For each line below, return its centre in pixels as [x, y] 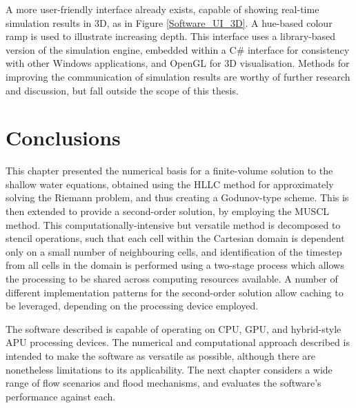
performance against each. [61, 396]
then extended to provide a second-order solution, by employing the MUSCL [168, 211]
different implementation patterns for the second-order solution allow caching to [175, 292]
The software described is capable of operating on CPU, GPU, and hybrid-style [174, 328]
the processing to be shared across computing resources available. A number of [172, 279]
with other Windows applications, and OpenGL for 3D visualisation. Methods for [178, 63]
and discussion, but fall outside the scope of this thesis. [122, 90]
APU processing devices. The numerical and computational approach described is [178, 342]
